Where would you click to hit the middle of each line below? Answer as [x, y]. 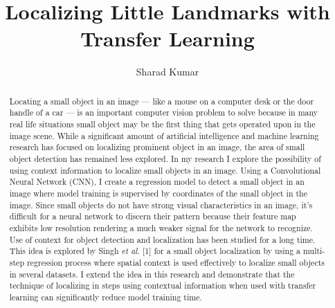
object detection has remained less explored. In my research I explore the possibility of [165, 158]
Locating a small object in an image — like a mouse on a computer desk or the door [162, 101]
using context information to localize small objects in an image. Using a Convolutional [165, 170]
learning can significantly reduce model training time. [106, 297]
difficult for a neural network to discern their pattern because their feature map [153, 216]
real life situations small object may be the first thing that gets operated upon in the [162, 124]
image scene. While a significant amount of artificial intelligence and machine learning [164, 135]
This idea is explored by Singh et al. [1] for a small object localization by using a [155, 251]
